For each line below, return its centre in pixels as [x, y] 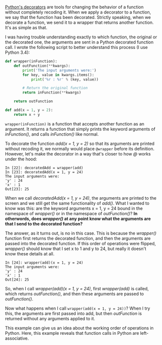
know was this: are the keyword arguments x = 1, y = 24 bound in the [74, 208]
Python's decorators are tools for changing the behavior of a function [74, 7]
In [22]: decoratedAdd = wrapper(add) [44, 168]
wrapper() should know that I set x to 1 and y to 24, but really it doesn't [76, 249]
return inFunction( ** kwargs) [52, 93]
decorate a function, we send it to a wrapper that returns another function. [79, 22]
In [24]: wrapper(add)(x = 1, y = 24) [44, 263]
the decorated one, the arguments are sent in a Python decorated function [79, 42]
